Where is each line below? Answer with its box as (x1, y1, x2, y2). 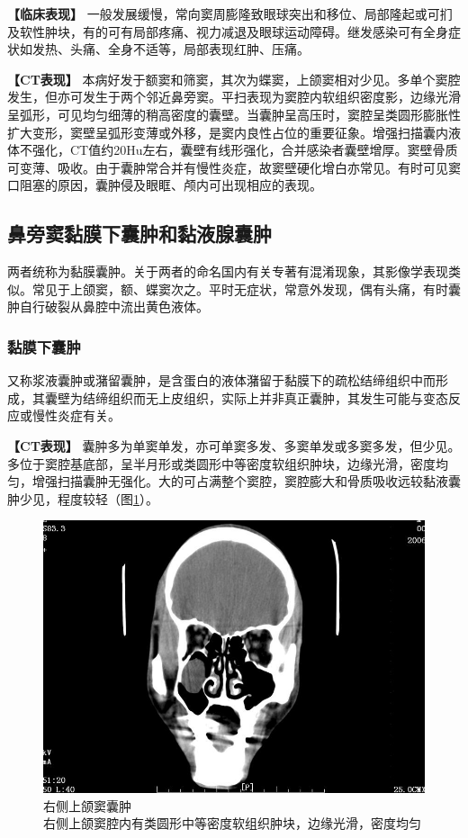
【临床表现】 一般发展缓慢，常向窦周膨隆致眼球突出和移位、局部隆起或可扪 (7, 5, 453, 23)
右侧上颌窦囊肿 (43, 796, 131, 815)
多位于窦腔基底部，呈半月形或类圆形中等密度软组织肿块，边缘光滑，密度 (7, 454, 436, 473)
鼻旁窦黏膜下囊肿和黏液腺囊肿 (7, 220, 272, 248)
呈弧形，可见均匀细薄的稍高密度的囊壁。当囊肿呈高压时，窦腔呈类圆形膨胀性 (7, 104, 461, 123)
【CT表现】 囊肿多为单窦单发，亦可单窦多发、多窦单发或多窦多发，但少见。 (7, 436, 461, 455)
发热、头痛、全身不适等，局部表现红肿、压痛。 (31, 40, 310, 59)
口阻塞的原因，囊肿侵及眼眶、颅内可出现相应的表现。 (7, 176, 322, 194)
